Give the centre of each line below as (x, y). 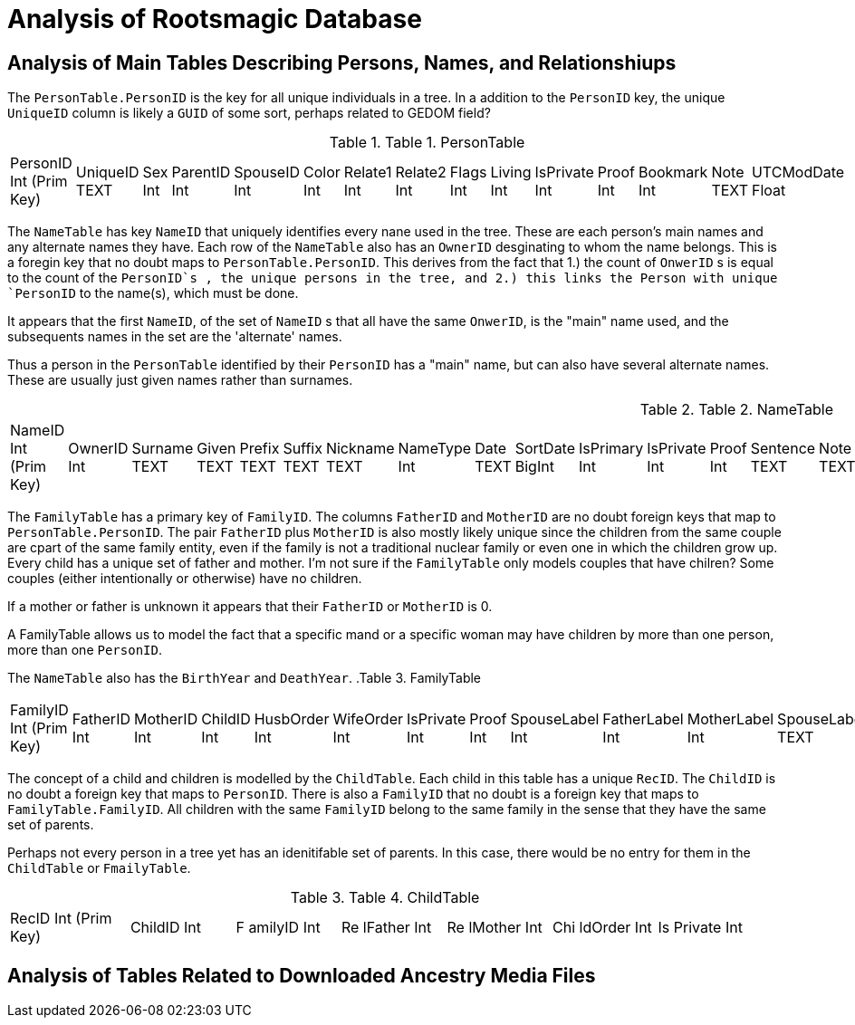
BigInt (534, 467)
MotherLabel (730, 719)
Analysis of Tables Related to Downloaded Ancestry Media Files (302, 975)
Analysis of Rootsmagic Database (215, 19)
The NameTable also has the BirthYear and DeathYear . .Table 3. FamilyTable (245, 678)
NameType (435, 449)
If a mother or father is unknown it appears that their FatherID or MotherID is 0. (250, 607)
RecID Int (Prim (61, 919)
